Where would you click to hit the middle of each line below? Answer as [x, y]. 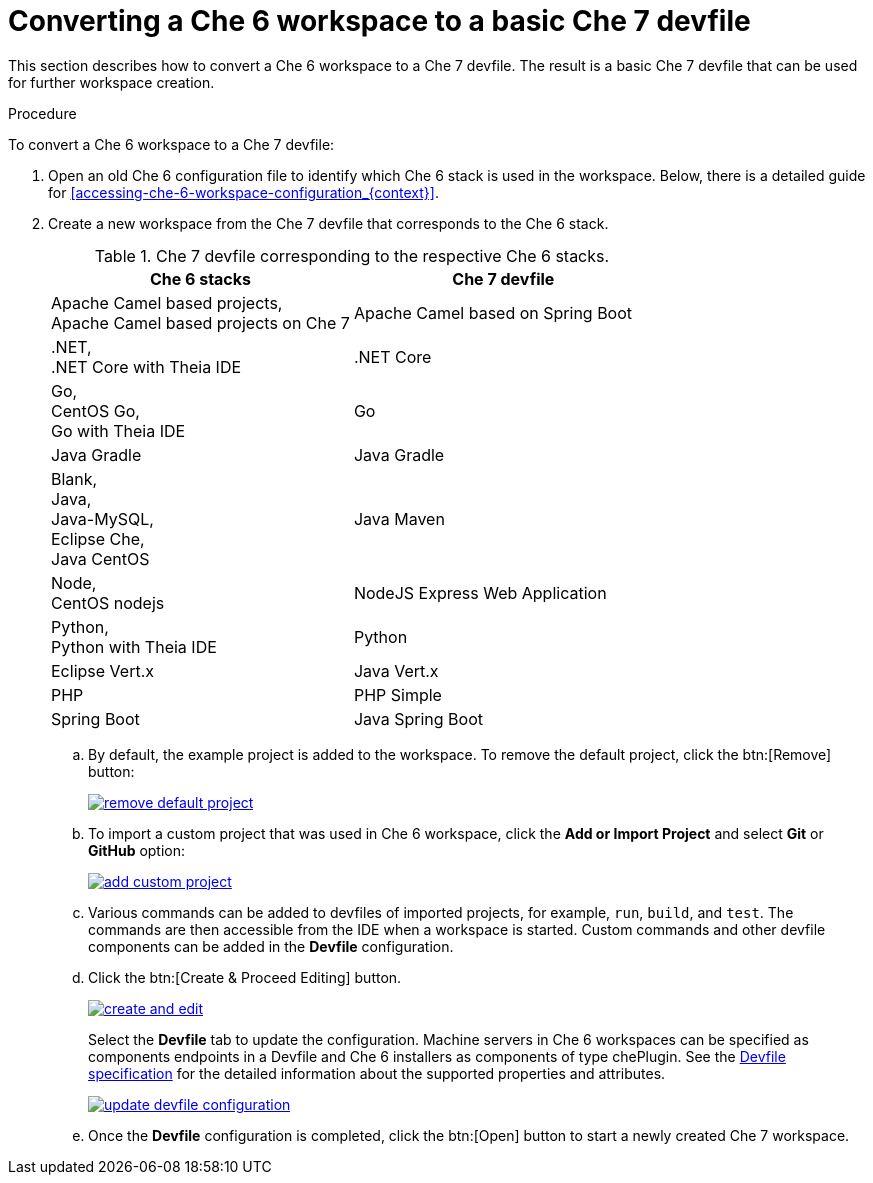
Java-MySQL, [102, 518]
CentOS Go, [95, 410]
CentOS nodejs [108, 602]
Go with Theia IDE [118, 430]
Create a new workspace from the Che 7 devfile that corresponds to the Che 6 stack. [328, 223]
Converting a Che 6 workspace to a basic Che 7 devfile [379, 21]
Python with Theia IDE [134, 646]
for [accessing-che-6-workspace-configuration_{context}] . [243, 192]
